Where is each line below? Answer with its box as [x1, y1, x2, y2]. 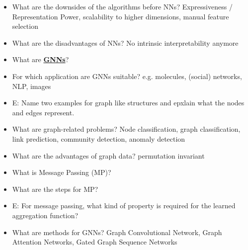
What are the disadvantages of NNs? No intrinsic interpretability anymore [12, 37, 239, 48]
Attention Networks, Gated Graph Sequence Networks [12, 237, 177, 247]
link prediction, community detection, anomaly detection [12, 133, 185, 144]
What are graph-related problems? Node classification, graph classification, [12, 124, 241, 134]
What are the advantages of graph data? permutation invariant [12, 150, 205, 161]
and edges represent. [12, 107, 75, 117]
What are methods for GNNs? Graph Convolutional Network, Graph [12, 227, 222, 237]
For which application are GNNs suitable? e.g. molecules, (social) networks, [12, 71, 242, 81]
